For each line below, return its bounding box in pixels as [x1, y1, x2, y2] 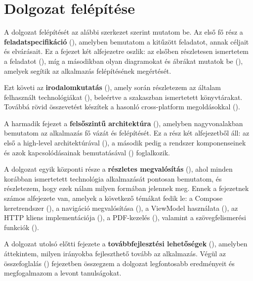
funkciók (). [4, 222, 39, 232]
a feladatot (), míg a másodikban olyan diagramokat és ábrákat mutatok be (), [4, 55, 243, 66]
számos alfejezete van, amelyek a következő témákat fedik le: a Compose [4, 193, 223, 203]
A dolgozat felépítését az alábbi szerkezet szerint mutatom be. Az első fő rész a [4, 27, 243, 37]
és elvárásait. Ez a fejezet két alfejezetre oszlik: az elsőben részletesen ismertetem [4, 46, 249, 56]
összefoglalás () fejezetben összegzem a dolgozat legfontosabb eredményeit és [4, 258, 235, 268]
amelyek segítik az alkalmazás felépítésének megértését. [4, 65, 171, 76]
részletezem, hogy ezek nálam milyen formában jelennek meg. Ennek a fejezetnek [4, 183, 249, 193]
